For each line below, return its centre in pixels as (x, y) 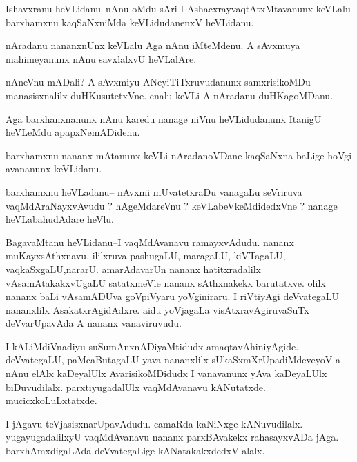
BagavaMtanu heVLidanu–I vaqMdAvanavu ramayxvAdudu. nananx (150, 242)
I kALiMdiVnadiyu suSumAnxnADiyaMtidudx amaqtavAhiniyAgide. (152, 346)
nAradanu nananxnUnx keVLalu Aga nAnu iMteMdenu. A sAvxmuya (153, 45)
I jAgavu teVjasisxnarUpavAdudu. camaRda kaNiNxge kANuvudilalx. (154, 423)
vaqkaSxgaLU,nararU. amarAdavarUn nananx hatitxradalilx (133, 269)
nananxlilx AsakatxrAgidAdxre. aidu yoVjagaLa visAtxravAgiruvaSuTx (157, 309)
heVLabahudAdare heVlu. (60, 219)
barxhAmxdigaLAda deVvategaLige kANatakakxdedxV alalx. (135, 451)
